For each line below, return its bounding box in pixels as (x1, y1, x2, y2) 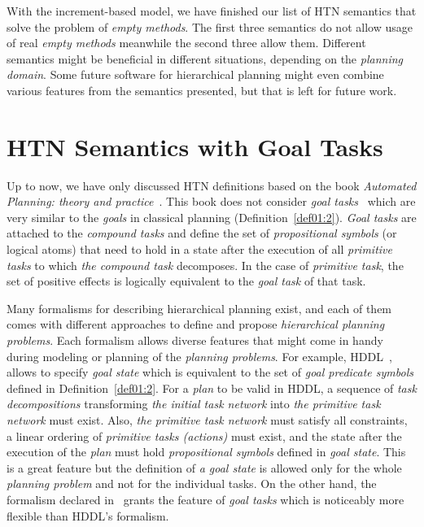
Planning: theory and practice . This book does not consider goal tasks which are (7, 193, 416, 210)
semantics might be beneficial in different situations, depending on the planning (7, 50, 403, 67)
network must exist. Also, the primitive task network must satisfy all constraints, (7, 412, 408, 428)
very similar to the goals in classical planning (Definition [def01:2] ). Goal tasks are (7, 208, 417, 225)
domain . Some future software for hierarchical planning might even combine (7, 66, 384, 83)
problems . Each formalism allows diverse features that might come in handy (7, 332, 383, 349)
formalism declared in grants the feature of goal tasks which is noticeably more (7, 490, 404, 507)
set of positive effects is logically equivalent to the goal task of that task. (7, 272, 366, 290)
